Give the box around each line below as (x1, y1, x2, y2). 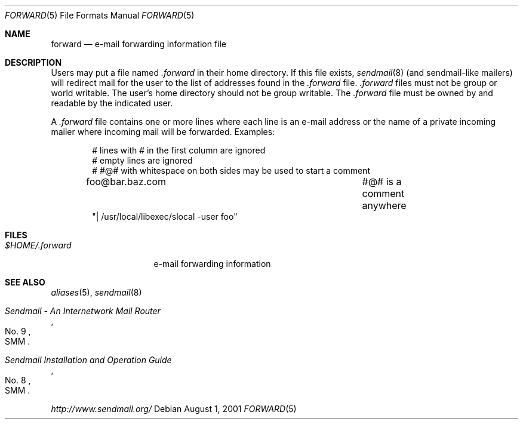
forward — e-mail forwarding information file (51, 39, 227, 49)
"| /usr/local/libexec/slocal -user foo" (92, 211, 238, 222)
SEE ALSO (5, 277, 45, 287)
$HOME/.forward (5, 240, 72, 250)
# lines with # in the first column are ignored (92, 145, 266, 155)
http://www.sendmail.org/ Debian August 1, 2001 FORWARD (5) (51, 404, 297, 414)
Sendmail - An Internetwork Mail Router (5, 306, 161, 316)
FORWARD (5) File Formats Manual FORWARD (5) (5, 10, 195, 20)
